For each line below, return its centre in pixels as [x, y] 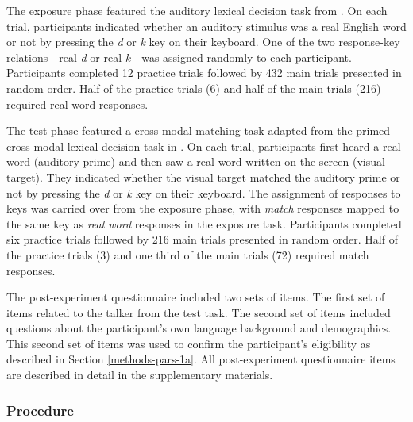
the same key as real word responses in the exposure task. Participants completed [204, 223]
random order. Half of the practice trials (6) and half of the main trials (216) [194, 88]
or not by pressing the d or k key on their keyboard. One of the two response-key [203, 42]
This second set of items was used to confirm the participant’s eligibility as [189, 343]
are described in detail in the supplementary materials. [140, 375]
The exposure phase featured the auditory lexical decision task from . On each [197, 10]
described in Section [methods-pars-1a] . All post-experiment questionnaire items [201, 359]
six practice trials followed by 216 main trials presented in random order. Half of [202, 239]
